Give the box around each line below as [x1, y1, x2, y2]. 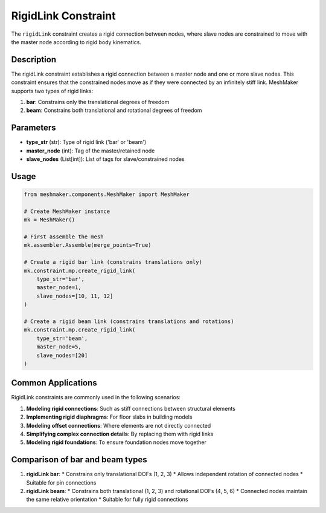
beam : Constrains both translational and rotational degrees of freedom [26, 106, 202, 114]
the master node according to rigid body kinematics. [11, 38, 142, 45]
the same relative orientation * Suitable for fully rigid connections [26, 496, 188, 503]
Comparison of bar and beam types [11, 454, 147, 465]
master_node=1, [36, 284, 81, 291]
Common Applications [11, 378, 98, 388]
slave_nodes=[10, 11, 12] [36, 292, 113, 299]
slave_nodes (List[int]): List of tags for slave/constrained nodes [26, 155, 185, 163]
